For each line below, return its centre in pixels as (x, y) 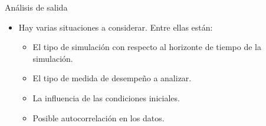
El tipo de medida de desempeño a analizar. (112, 78)
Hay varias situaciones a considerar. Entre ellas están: (116, 27)
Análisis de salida (36, 7)
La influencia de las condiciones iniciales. (106, 97)
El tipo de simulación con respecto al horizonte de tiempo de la (147, 47)
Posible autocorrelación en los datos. (98, 117)
